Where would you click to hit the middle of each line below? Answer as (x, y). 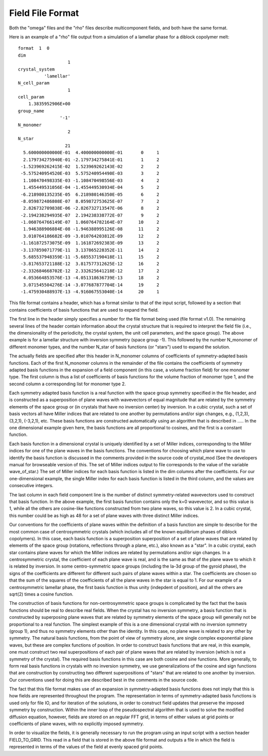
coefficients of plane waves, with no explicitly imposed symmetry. (76, 724)
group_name (31, 111)
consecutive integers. (31, 486)
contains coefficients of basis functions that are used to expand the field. (84, 310)
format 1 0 (34, 48)
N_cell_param (34, 83)
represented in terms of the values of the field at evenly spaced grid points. (86, 747)
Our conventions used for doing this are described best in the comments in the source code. (104, 680)
